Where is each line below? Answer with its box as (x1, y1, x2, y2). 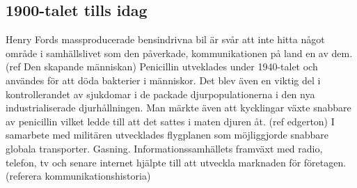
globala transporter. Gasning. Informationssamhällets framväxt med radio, (6, 141, 323, 155)
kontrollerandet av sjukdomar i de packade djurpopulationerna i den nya (6, 86, 315, 101)
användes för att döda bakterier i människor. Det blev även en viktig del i (6, 72, 321, 87)
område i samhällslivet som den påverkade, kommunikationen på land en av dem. (6, 45, 353, 60)
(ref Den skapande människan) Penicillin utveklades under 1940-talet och (6, 59, 318, 74)
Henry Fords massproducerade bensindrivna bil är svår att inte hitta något (6, 32, 325, 47)
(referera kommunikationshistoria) (6, 169, 151, 183)
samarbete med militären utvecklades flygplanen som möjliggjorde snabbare (6, 127, 329, 142)
